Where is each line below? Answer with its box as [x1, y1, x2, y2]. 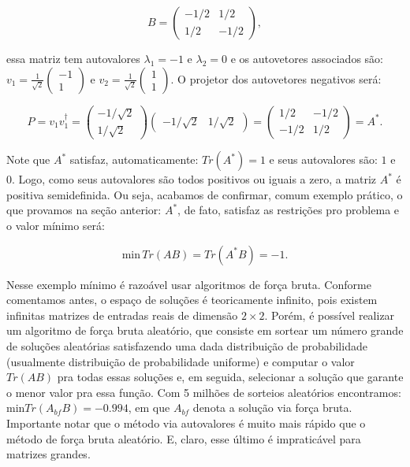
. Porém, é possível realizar [264, 306, 395, 323]
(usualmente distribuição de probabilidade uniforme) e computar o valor [6, 353, 355, 369]
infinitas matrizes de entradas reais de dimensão [6, 306, 238, 323]
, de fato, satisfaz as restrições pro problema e [177, 202, 400, 218]
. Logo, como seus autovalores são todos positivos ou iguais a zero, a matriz [12, 171, 377, 187]
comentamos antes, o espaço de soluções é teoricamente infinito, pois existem [6, 291, 378, 308]
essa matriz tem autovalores [6, 50, 140, 66]
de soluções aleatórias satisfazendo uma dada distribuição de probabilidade [6, 338, 367, 354]
